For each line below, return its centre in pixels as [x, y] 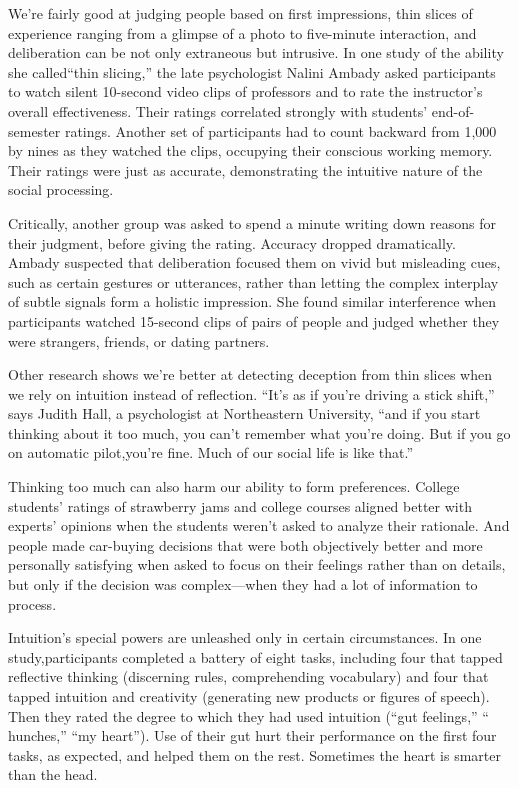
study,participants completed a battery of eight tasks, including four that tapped [255, 656]
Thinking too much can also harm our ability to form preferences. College [234, 486]
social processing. [61, 189]
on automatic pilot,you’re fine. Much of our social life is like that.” [211, 452]
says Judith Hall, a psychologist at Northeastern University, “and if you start [244, 413]
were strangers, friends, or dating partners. [139, 340]
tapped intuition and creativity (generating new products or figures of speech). [249, 696]
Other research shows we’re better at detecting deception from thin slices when [250, 374]
